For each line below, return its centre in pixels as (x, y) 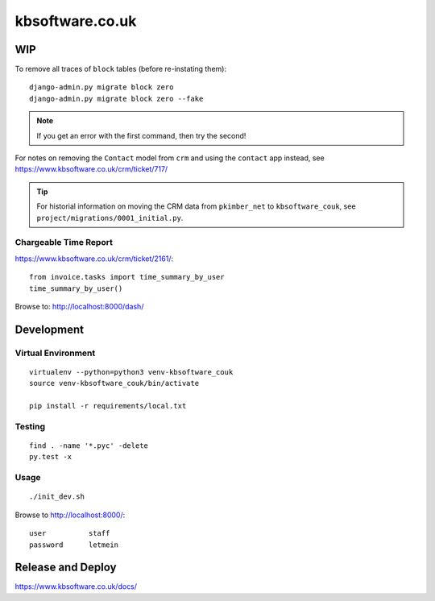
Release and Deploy (66, 568)
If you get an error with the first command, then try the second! (141, 135)
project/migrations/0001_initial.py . (110, 218)
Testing (30, 426)
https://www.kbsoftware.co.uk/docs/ (76, 586)
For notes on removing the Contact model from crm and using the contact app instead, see (170, 158)
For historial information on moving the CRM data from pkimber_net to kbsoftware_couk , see (196, 206)
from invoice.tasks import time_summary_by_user (127, 277)
